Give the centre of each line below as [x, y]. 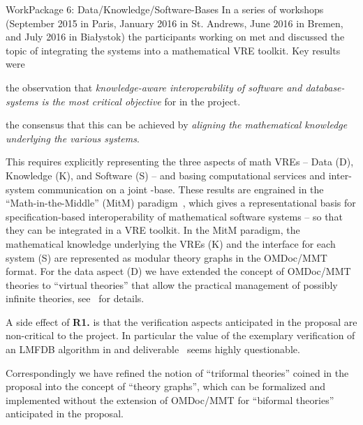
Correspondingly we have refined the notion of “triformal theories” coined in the [177, 372]
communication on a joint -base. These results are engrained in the [181, 189]
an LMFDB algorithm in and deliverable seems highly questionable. [153, 349]
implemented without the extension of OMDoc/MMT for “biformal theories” [170, 400]
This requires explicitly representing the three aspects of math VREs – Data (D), [180, 162]
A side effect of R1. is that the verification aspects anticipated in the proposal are [181, 321]
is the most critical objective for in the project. [141, 101]
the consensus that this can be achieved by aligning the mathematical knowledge [177, 125]
